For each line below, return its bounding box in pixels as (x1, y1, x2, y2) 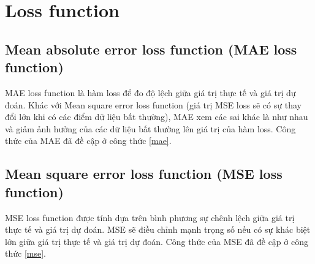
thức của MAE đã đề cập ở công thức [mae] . (5, 134, 172, 147)
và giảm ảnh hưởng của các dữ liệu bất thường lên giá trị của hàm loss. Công (5, 122, 296, 135)
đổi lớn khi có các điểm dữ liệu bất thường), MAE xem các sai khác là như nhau (5, 110, 308, 123)
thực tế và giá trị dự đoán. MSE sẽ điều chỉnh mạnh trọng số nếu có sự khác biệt (5, 223, 311, 236)
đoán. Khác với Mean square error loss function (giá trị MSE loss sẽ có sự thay (5, 98, 302, 111)
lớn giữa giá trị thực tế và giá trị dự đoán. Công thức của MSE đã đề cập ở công (5, 235, 308, 247)
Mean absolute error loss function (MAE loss (5, 39, 297, 58)
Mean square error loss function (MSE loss (5, 164, 283, 183)
